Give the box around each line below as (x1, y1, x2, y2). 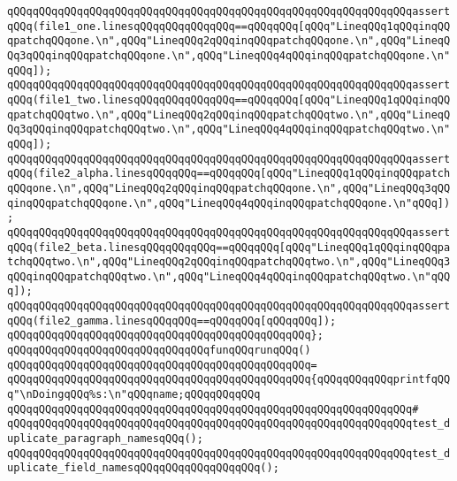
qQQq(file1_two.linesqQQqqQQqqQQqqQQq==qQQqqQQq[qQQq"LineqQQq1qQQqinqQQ (7, 93, 451, 106)
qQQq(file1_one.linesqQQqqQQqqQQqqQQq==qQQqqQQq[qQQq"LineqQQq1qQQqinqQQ (7, 19, 451, 33)
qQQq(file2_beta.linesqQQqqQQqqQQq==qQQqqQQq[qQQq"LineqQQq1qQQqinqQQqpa (7, 240, 451, 254)
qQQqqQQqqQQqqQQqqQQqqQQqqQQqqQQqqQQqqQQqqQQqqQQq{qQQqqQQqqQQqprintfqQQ (7, 373, 451, 386)
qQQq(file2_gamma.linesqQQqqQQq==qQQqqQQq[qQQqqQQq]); (7, 314, 337, 327)
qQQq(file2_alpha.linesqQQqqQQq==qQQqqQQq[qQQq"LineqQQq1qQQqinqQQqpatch (7, 167, 451, 180)
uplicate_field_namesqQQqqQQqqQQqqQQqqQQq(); (7, 462, 279, 475)
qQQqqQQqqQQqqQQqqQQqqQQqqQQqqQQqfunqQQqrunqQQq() (7, 344, 311, 357)
